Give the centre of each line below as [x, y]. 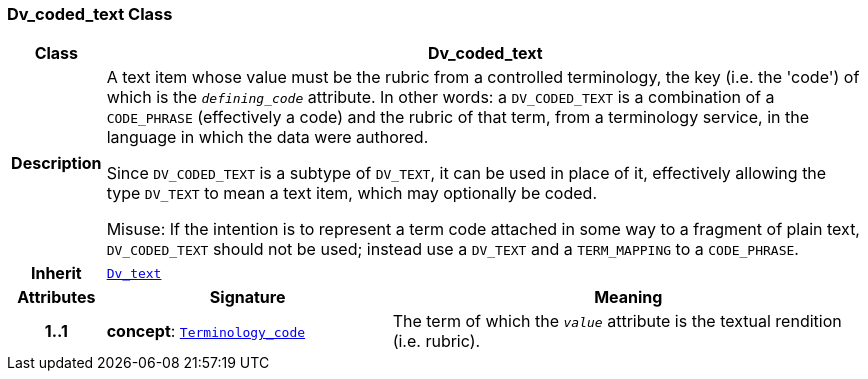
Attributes [56, 297]
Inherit [56, 273]
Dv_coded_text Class [90, 14]
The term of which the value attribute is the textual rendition [617, 321]
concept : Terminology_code [206, 331]
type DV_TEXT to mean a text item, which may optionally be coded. [351, 193]
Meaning [628, 297]
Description [56, 163]
